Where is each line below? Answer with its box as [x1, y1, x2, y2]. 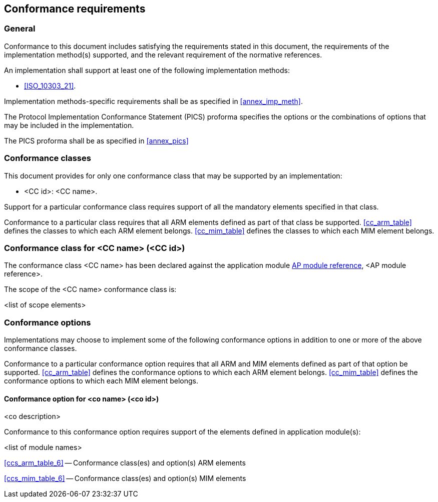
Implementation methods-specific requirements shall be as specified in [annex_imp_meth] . [4, 96, 303, 105]
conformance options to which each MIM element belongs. [4, 376, 198, 385]
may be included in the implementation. [4, 120, 134, 129]
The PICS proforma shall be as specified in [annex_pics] [4, 136, 189, 145]
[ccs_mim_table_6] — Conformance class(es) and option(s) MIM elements [4, 474, 246, 483]
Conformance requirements [4, 2, 146, 15]
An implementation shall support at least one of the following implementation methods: [4, 65, 290, 74]
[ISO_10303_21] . [24, 81, 76, 90]
